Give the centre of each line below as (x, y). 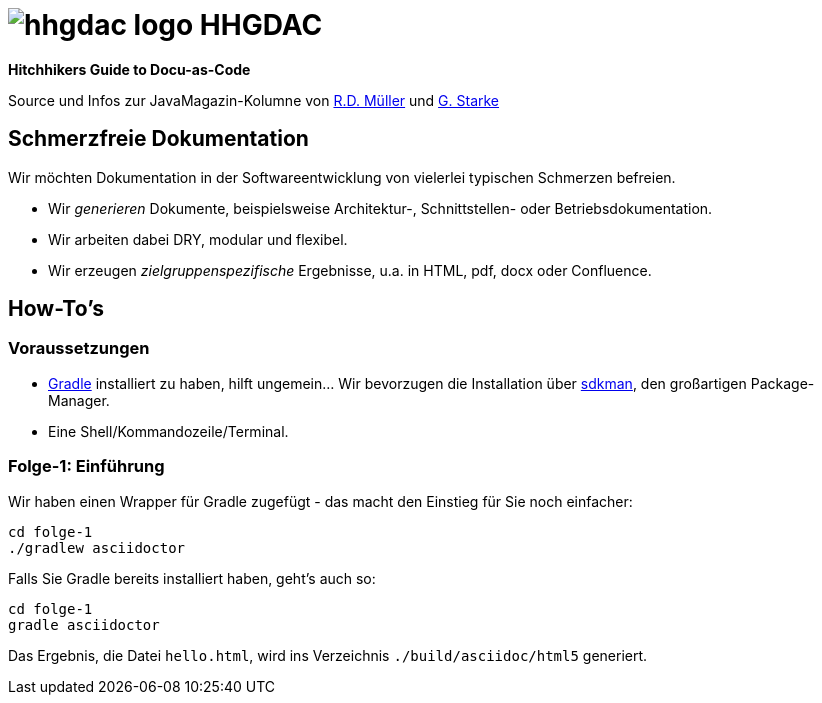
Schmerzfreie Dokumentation (158, 139)
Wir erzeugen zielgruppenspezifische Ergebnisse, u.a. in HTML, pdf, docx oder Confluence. (350, 270)
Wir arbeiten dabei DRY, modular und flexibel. (198, 239)
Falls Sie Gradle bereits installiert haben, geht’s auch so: (192, 578)
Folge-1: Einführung (86, 466)
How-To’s (56, 309)
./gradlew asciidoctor (97, 547)
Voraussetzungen (79, 348)
